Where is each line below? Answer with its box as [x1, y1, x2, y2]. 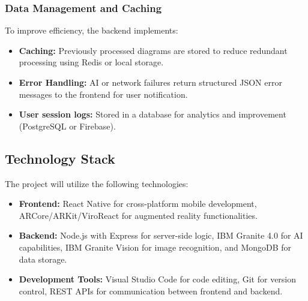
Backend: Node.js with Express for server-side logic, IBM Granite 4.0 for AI [19, 229, 303, 242]
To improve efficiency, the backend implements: [5, 24, 178, 37]
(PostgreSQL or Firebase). [19, 119, 116, 132]
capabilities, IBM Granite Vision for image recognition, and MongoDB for [19, 240, 292, 253]
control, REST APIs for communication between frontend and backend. [19, 284, 283, 297]
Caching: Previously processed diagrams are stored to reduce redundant [19, 44, 288, 56]
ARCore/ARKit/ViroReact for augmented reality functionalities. [19, 209, 258, 221]
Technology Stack [5, 149, 115, 167]
